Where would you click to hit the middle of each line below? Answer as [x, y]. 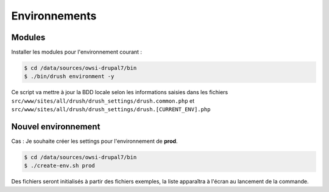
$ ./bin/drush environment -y [69, 77]
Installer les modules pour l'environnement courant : [77, 52]
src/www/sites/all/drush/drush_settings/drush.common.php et [103, 101]
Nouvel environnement [56, 127]
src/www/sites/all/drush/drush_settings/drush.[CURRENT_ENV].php [111, 110]
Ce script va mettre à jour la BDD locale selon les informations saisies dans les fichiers [120, 92]
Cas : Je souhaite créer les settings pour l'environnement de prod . [94, 141]
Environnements [54, 16]
